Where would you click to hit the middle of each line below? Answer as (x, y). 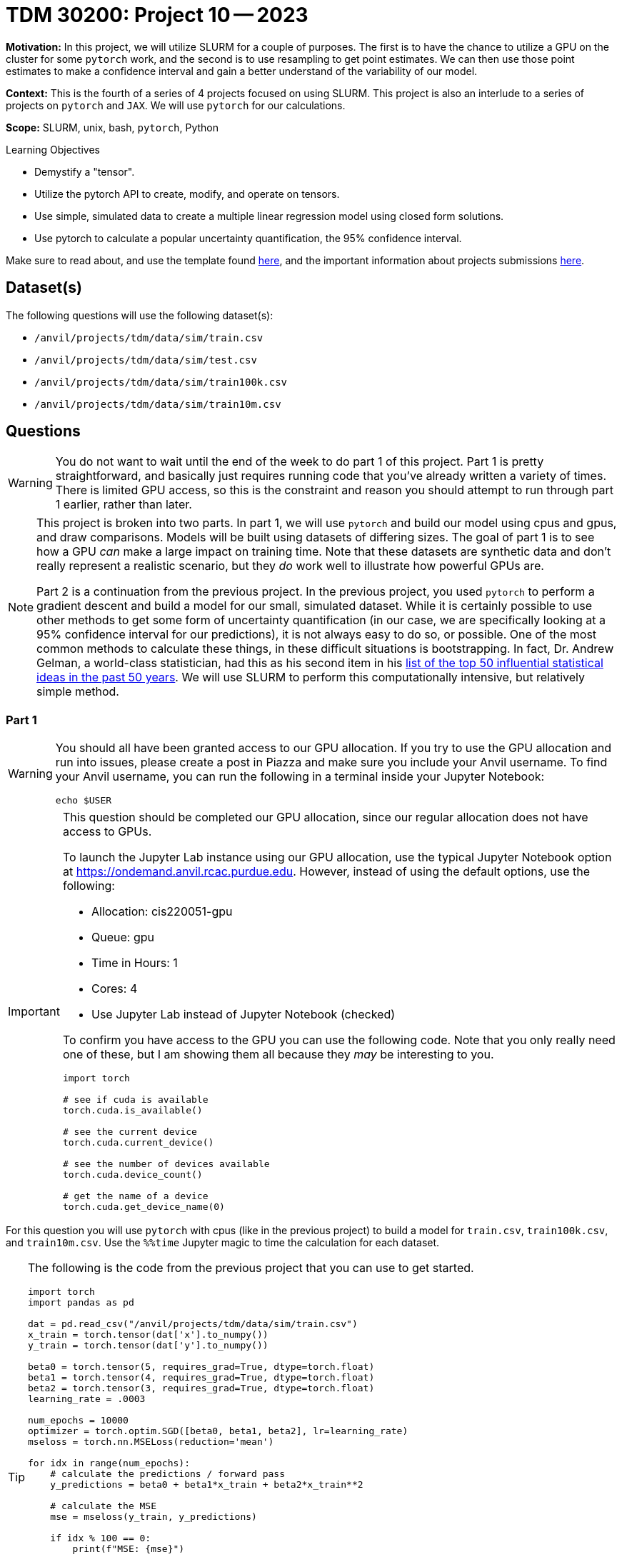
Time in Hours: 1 (134, 963)
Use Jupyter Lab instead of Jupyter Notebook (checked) (243, 1015)
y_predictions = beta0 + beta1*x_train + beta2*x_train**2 (207, 1485)
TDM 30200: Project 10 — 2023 (157, 15)
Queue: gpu (122, 937)
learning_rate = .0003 (87, 1399)
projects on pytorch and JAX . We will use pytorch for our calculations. (176, 105)
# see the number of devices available (166, 1164)
